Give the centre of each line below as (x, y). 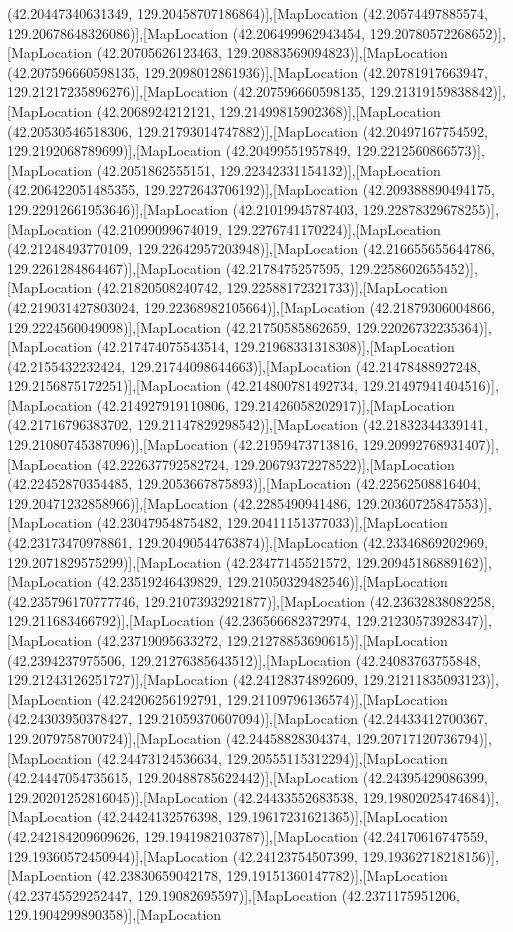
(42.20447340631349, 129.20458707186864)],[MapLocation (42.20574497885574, (247, 13)
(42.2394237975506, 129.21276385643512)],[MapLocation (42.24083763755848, (244, 659)
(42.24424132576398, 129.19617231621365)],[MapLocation (272, 816)
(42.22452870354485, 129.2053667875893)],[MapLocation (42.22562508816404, (244, 483)
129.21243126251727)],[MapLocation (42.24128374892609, (183, 679)
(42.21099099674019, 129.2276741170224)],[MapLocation (268, 228)
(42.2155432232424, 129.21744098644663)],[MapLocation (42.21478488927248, (244, 365)
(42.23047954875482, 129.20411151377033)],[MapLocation (272, 522)
